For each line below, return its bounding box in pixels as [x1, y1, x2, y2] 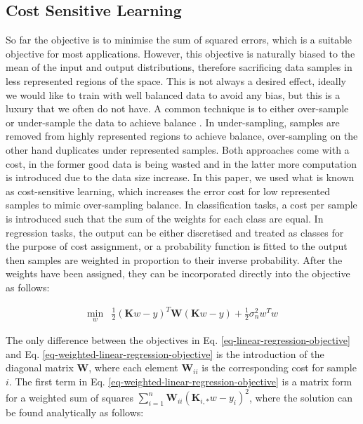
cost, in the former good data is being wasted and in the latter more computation [6, 156, 357, 171]
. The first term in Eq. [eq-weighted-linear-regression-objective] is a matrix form [8, 374, 352, 389]
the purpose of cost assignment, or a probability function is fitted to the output [6, 239, 348, 253]
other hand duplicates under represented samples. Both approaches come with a [6, 142, 350, 157]
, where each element [88, 360, 178, 375]
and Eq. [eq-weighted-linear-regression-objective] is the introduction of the [6, 346, 324, 361]
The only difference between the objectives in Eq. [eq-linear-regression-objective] [6, 333, 350, 347]
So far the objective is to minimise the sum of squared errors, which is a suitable [6, 32, 352, 47]
